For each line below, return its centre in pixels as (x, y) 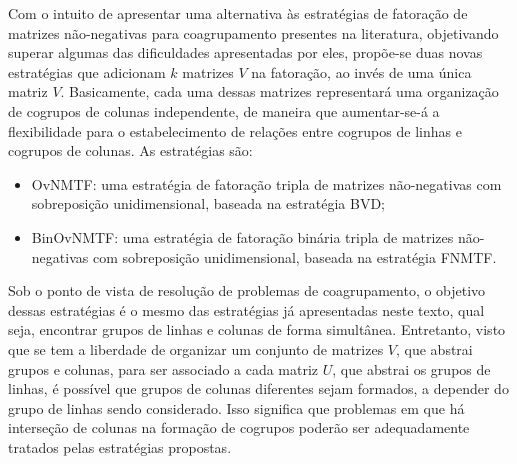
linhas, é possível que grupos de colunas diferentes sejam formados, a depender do (258, 388)
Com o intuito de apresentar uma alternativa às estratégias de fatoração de (238, 13)
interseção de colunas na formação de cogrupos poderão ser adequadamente (239, 427)
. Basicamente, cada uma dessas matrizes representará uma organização (279, 91)
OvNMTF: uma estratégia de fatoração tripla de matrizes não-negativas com (266, 183)
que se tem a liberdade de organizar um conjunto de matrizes (196, 348)
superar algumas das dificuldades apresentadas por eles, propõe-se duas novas (245, 52)
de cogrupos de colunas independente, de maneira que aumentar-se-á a (224, 110)
